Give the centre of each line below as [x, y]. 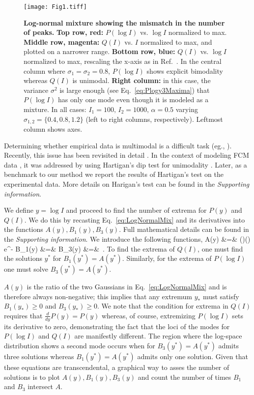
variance [36, 90]
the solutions [23, 258]
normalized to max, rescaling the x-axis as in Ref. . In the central [123, 61]
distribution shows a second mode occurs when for [80, 345]
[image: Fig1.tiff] [55, 7]
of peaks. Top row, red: [64, 32]
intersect [41, 386]
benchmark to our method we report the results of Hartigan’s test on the [114, 174]
